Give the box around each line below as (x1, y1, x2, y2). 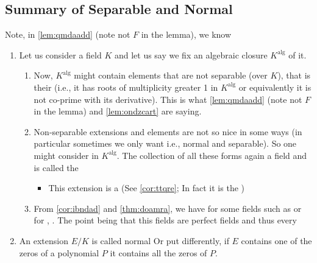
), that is (277, 69, 311, 82)
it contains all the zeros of (110, 246, 207, 259)
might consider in (34, 149, 99, 161)
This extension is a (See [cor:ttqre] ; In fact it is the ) (48, 181, 244, 194)
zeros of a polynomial (19, 246, 99, 259)
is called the (34, 161, 79, 174)
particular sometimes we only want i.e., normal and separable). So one (34, 137, 297, 150)
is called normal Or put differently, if (91, 234, 229, 247)
